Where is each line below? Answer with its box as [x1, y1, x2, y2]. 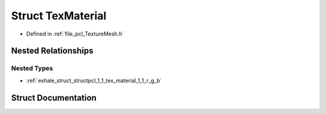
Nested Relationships [11, 46, 94, 56]
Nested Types [11, 64, 54, 72]
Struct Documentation [11, 92, 97, 103]
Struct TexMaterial [11, 9, 107, 22]
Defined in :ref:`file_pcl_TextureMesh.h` [26, 30, 124, 37]
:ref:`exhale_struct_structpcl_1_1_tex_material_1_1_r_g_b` [26, 77, 162, 84]
